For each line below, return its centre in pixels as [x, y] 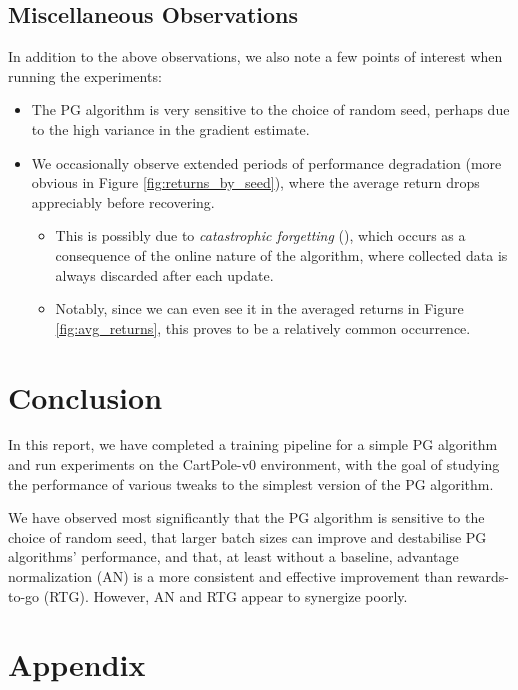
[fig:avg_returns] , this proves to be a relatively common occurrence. [263, 327]
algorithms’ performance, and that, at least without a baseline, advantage [233, 556]
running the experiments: [85, 75]
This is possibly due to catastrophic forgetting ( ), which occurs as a [260, 235]
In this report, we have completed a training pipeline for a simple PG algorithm [253, 444]
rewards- [483, 576]
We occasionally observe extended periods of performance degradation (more [266, 162]
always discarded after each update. [164, 274]
